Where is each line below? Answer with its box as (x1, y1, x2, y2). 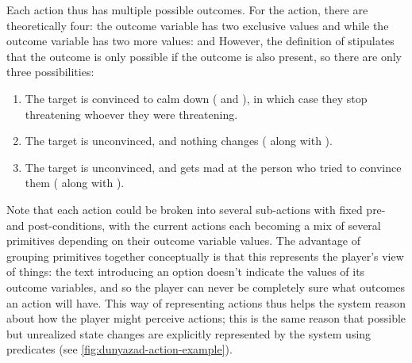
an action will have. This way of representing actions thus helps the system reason (6, 294, 406, 311)
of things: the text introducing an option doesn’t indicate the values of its (6, 263, 365, 280)
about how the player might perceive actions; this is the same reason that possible (6, 310, 406, 327)
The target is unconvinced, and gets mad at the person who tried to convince (25, 159, 402, 175)
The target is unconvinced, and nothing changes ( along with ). (25, 132, 333, 149)
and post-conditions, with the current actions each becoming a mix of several (6, 216, 381, 233)
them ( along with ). (25, 174, 125, 191)
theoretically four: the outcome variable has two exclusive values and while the (6, 17, 389, 33)
